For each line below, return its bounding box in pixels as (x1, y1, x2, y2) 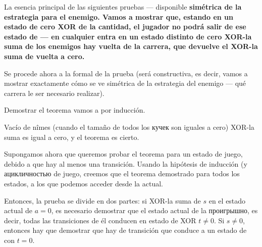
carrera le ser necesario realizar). (4, 87, 104, 98)
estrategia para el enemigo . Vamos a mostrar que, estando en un (4, 11, 234, 22)
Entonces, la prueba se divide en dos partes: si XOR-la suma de (4, 195, 201, 206)
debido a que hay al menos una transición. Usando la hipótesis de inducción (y (4, 158, 247, 169)
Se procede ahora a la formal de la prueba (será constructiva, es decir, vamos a (4, 68, 248, 78)
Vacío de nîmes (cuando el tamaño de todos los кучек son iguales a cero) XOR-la (4, 121, 254, 132)
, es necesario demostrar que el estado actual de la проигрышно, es (51, 205, 258, 216)
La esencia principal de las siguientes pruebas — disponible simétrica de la (4, 2, 242, 12)
